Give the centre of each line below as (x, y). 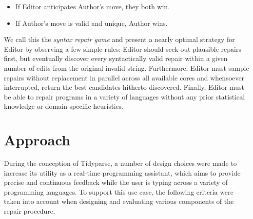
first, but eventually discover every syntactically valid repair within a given (116, 58)
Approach (37, 140)
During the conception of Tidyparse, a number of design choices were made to (120, 163)
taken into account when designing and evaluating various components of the (119, 201)
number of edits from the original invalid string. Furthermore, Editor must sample (126, 68)
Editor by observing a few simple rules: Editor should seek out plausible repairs (123, 49)
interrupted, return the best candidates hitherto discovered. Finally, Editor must (124, 87)
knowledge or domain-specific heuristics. (64, 106)
